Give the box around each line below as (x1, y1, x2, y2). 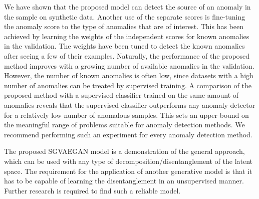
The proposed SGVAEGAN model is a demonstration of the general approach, (4, 146, 245, 156)
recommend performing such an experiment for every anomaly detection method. (4, 129, 252, 139)
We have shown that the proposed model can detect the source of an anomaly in (4, 2, 251, 12)
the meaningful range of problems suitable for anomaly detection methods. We (4, 119, 245, 130)
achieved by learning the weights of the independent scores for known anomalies (4, 31, 249, 41)
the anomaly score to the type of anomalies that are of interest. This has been (4, 21, 244, 32)
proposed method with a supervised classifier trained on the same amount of (4, 90, 239, 100)
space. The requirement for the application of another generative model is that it (4, 165, 252, 176)
